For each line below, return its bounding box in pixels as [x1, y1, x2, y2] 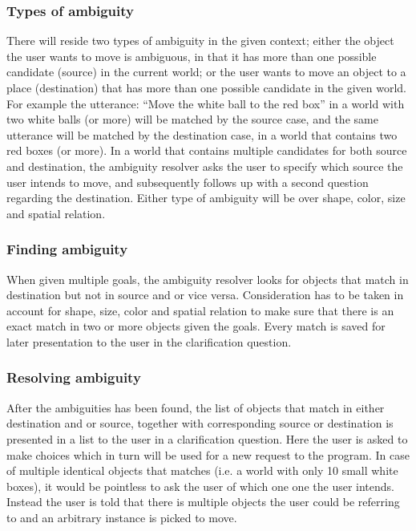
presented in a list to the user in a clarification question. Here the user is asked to [6, 430, 408, 447]
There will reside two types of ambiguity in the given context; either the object [6, 32, 394, 49]
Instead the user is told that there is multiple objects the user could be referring [6, 493, 400, 510]
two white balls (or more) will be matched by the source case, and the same [6, 111, 378, 128]
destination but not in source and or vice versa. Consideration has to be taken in [6, 286, 404, 303]
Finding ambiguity [6, 239, 128, 259]
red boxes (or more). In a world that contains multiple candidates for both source [6, 142, 407, 159]
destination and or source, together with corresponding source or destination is [6, 415, 394, 432]
